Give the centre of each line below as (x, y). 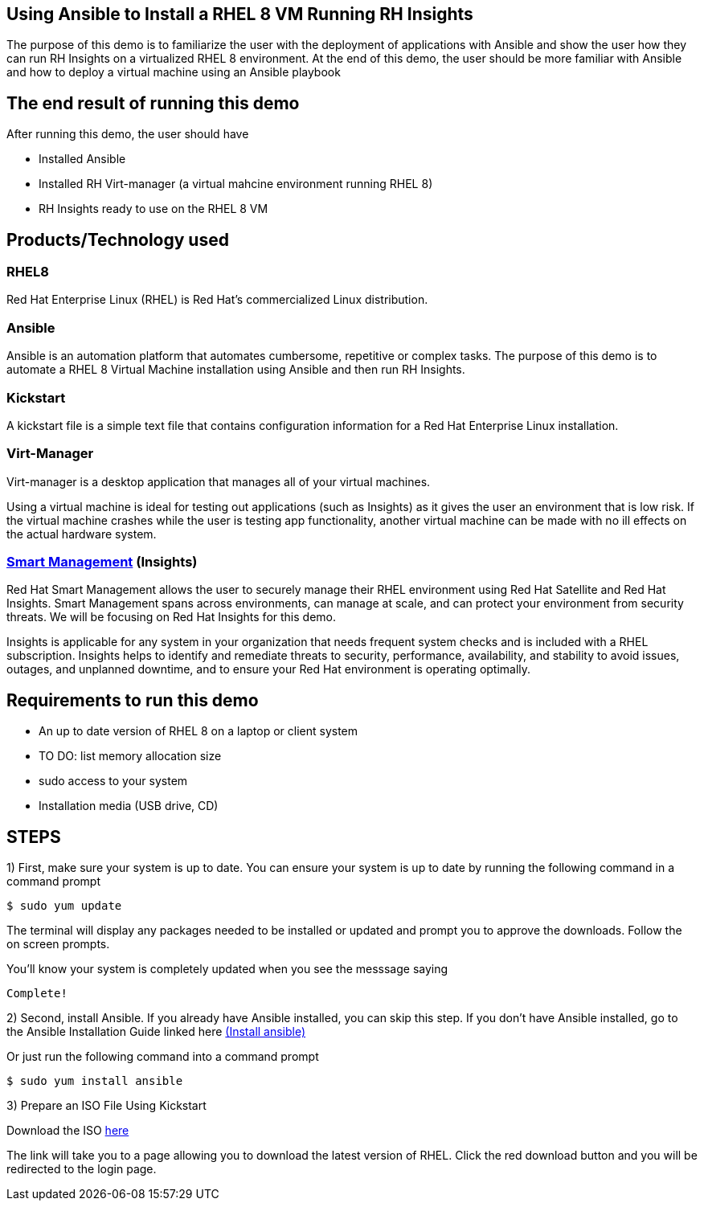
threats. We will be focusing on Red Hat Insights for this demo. (171, 617)
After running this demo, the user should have (128, 134)
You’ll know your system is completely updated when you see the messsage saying (227, 969)
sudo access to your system (113, 781)
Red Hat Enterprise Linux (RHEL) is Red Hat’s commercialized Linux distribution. (217, 300)
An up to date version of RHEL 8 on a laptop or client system (199, 731)
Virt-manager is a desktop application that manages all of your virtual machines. (219, 481)
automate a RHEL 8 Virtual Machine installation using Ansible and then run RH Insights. (236, 370)
